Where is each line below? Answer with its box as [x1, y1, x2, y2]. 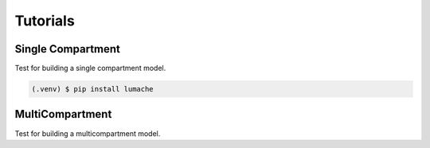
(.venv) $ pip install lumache [31, 84, 154, 94]
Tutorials [14, 12, 75, 29]
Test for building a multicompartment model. [14, 128, 161, 138]
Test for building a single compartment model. [14, 64, 166, 73]
